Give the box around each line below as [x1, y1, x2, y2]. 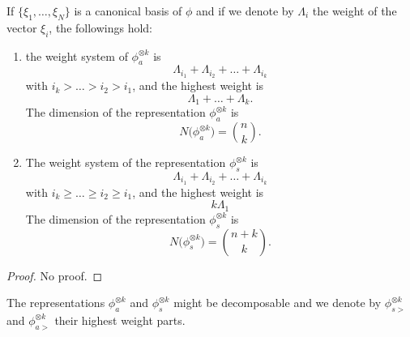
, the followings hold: [49, 19, 152, 36]
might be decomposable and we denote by [173, 294, 382, 311]
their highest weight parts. [54, 311, 186, 328]
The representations [6, 294, 105, 311]
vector [6, 19, 37, 36]
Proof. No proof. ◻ [6, 267, 103, 284]
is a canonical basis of [74, 2, 182, 19]
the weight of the [312, 2, 397, 19]
